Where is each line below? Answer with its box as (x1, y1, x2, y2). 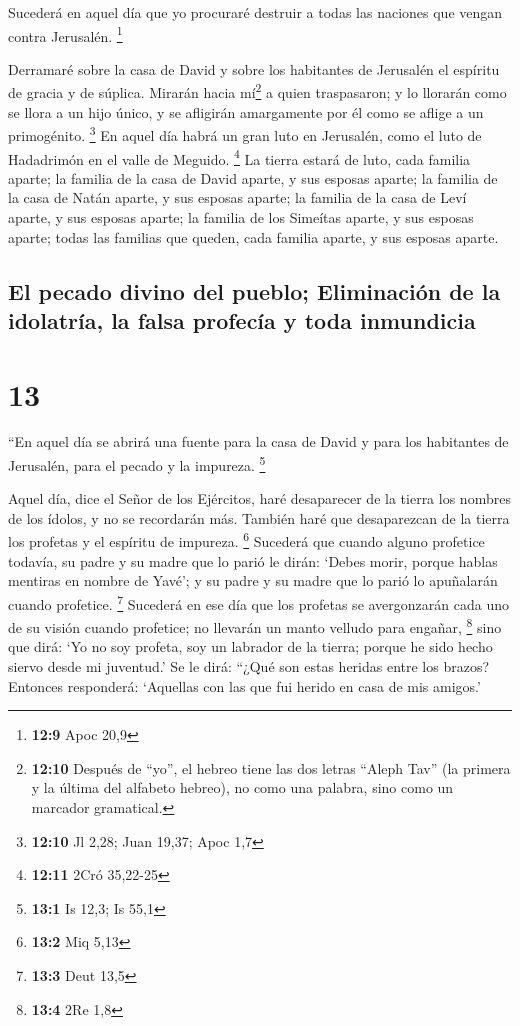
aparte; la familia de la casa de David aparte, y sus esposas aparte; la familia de (8, 167, 498, 188)
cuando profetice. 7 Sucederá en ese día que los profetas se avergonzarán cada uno (8, 590, 509, 614)
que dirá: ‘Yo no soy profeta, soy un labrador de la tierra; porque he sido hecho (8, 636, 493, 657)
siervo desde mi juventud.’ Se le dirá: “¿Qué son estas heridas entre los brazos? (8, 656, 490, 677)
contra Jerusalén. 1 (8, 22, 123, 46)
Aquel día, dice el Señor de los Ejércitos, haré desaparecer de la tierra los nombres (8, 488, 511, 509)
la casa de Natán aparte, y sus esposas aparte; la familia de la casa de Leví (8, 187, 467, 208)
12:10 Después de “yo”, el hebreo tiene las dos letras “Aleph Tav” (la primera (31, 757, 511, 778)
